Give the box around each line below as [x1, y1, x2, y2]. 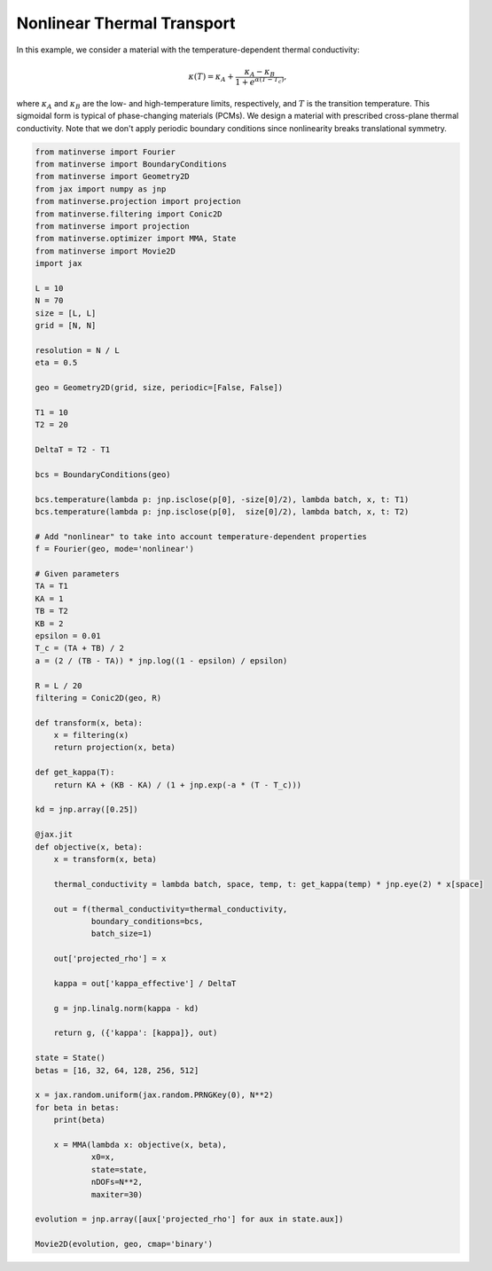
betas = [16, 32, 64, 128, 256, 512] [35, 1065, 199, 1075]
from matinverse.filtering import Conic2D [35, 208, 223, 219]
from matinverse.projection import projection [35, 196, 241, 207]
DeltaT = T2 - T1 [35, 444, 111, 455]
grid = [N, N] [35, 320, 97, 331]
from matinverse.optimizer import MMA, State [35, 233, 237, 244]
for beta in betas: [35, 1102, 120, 1112]
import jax [35, 258, 82, 269]
